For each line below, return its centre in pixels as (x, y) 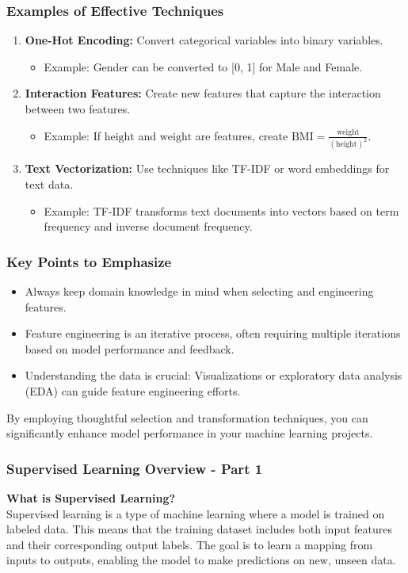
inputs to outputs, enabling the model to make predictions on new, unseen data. (201, 560)
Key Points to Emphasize (89, 261)
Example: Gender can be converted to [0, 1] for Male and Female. (203, 66)
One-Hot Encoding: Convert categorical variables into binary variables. (204, 40)
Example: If (72, 135)
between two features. (78, 109)
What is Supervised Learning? (91, 498)
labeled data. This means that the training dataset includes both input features (200, 529)
